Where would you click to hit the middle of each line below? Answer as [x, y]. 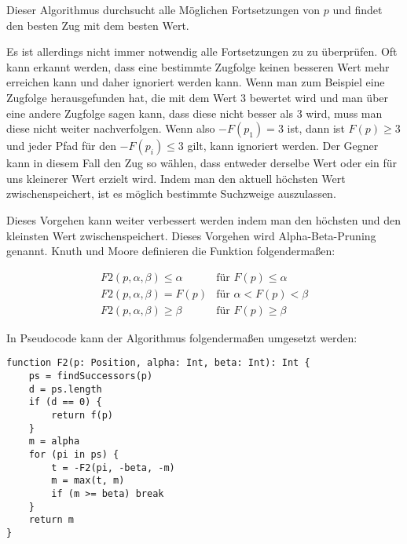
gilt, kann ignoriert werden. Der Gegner [283, 146]
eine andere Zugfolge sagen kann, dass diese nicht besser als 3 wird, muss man [194, 113]
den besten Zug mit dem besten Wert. [98, 25]
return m [51, 520]
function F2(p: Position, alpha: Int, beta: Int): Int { [158, 363]
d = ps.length [65, 389]
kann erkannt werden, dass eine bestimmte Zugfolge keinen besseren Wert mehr [198, 66]
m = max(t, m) [88, 481]
